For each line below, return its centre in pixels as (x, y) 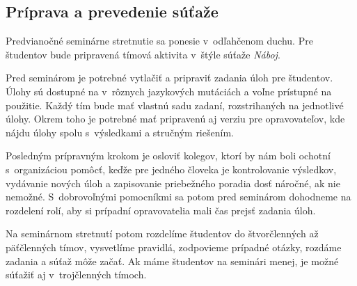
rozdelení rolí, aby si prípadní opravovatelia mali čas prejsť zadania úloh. (161, 210)
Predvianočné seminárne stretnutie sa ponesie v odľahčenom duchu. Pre (159, 41)
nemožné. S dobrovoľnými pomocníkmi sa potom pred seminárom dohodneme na (178, 197)
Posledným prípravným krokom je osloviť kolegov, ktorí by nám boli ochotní (168, 156)
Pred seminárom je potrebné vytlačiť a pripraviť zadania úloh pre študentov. (169, 78)
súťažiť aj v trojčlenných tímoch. (76, 275)
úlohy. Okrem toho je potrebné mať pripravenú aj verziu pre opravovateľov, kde (175, 119)
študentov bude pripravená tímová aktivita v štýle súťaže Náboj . (143, 54)
